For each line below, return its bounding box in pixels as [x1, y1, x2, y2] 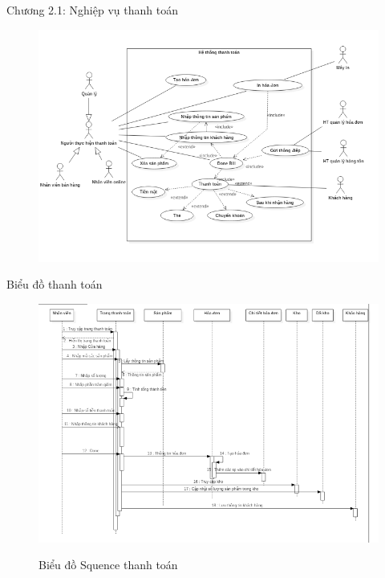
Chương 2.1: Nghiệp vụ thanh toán [6, 2, 178, 18]
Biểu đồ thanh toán [6, 276, 103, 293]
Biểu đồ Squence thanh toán [38, 556, 178, 573]
